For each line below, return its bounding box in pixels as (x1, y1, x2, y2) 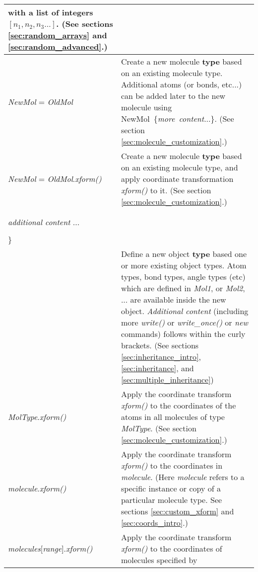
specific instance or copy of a (121, 483, 221, 494)
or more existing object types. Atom (121, 259, 247, 271)
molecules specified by (121, 554, 197, 566)
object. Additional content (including (121, 305, 249, 317)
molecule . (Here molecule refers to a (121, 471, 245, 483)
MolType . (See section (121, 422, 196, 434)
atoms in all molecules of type (121, 411, 225, 422)
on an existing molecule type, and (121, 162, 238, 173)
